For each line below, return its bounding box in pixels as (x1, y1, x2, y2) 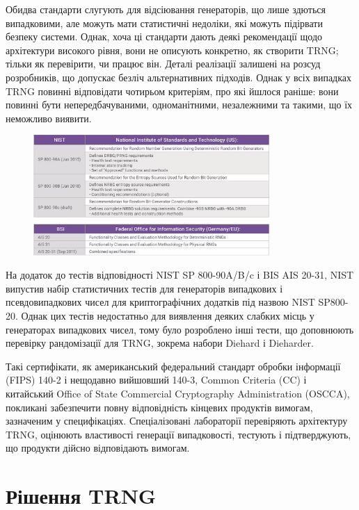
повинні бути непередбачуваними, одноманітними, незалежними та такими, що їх (6, 97, 353, 112)
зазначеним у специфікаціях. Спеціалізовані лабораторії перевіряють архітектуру (6, 413, 348, 428)
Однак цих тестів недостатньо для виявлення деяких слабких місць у (21, 308, 314, 322)
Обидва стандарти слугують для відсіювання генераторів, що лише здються (6, 2, 326, 16)
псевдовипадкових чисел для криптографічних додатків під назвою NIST (6, 295, 315, 309)
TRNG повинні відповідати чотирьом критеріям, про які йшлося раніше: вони (6, 83, 339, 98)
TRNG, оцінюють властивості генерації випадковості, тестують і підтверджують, (6, 427, 351, 441)
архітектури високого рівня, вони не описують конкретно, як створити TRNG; (6, 42, 339, 57)
